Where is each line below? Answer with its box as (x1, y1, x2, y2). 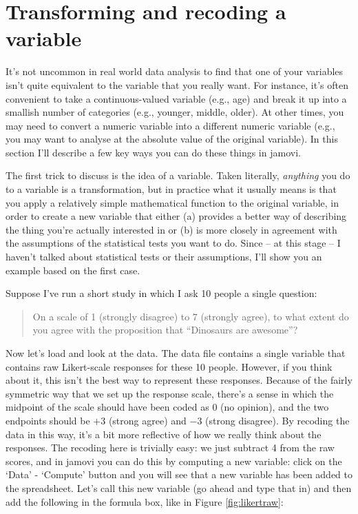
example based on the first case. (6, 263, 140, 277)
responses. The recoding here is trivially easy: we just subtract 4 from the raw (6, 440, 335, 455)
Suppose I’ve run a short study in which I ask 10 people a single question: (6, 286, 317, 300)
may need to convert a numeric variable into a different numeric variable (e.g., (6, 118, 335, 132)
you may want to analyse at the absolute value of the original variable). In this (6, 132, 338, 146)
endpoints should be (6, 413, 90, 427)
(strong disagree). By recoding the (205, 413, 350, 427)
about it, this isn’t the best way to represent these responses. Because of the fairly (6, 373, 352, 387)
